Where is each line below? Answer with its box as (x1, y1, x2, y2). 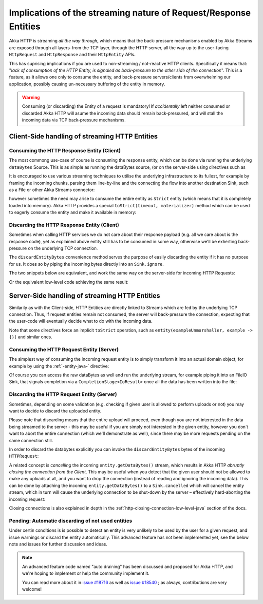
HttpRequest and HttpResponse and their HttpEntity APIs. (9, 52, 136, 58)
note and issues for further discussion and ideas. (9, 541, 107, 547)
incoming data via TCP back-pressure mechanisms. (22, 117, 126, 123)
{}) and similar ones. (9, 334, 53, 340)
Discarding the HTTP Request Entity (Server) (9, 391, 117, 398)
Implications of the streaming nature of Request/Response (9, 7, 251, 18)
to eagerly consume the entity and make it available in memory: (9, 210, 136, 215)
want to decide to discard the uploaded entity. (9, 408, 102, 414)
